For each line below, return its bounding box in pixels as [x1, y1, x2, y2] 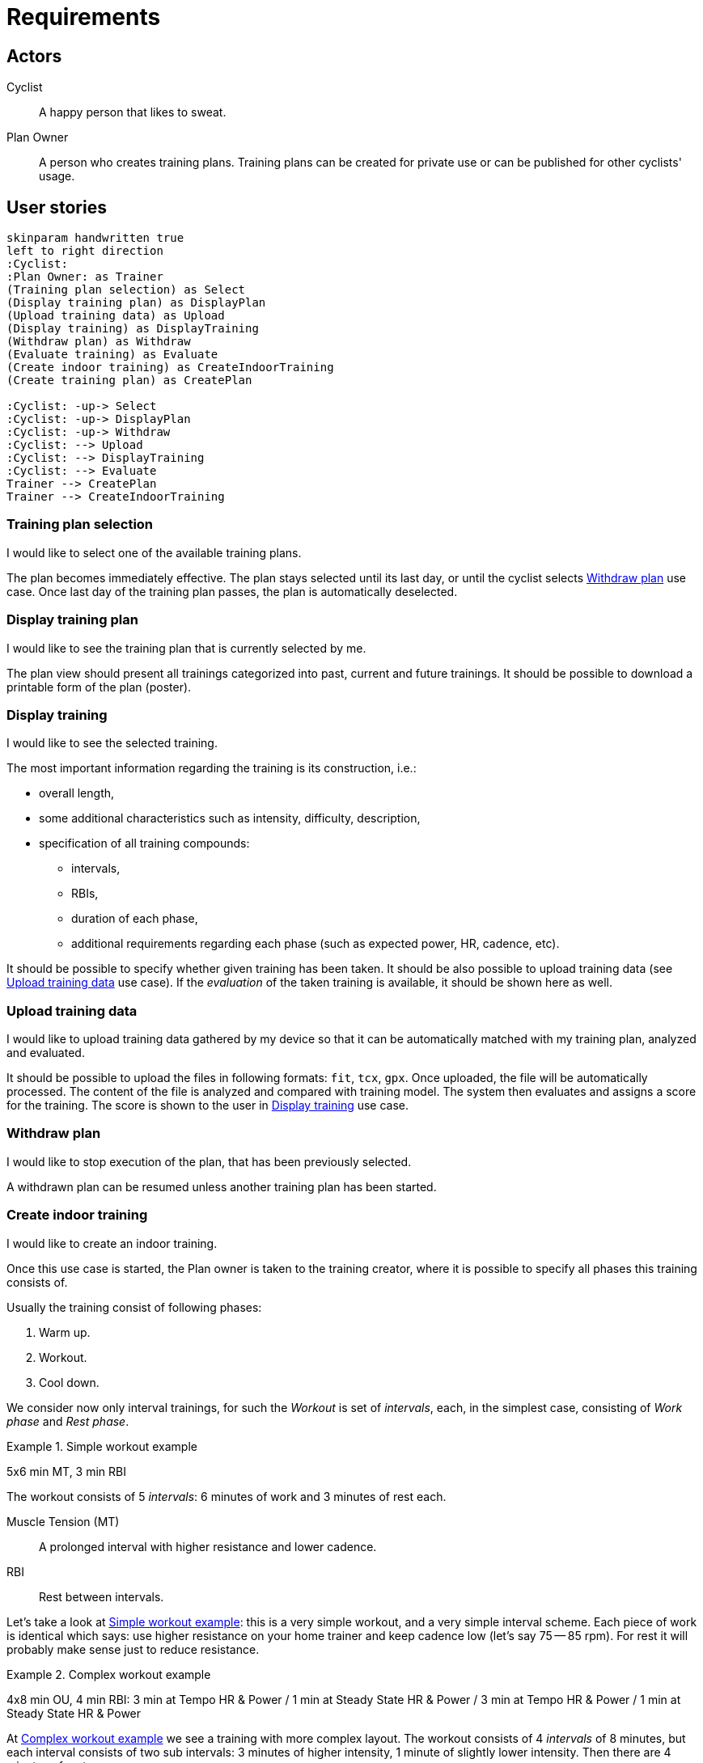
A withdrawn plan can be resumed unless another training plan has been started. [6, 1179, 437, 1194]
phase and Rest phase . [6, 1414, 129, 1428]
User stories [6, 197, 107, 218]
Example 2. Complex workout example [6, 1667, 211, 1681]
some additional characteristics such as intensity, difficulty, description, [39, 811, 421, 826]
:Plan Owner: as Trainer [6, 270, 163, 284]
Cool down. [39, 1375, 100, 1389]
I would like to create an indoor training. [6, 1236, 218, 1250]
